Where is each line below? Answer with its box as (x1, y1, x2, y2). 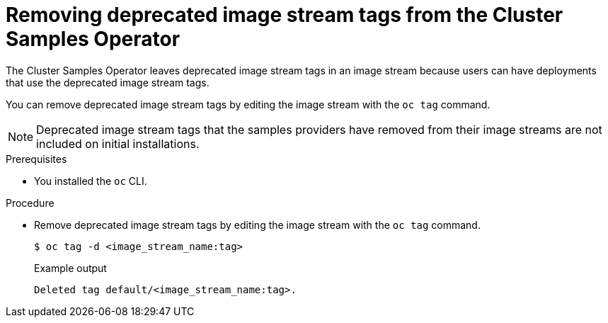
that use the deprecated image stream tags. (6, 76, 210, 89)
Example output (34, 261, 107, 274)
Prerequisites (6, 152, 67, 165)
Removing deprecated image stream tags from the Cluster (6, 3, 563, 27)
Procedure (6, 196, 55, 209)
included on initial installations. (36, 136, 200, 151)
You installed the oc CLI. (34, 174, 147, 187)
